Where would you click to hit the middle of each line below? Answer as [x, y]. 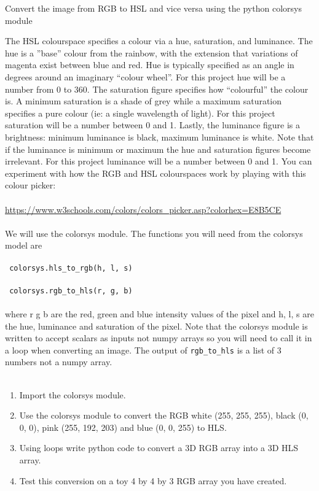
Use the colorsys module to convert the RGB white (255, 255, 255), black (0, [164, 415]
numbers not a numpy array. [59, 362]
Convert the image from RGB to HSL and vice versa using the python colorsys [153, 8]
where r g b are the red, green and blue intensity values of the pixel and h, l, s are [159, 313]
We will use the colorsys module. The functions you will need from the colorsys [154, 233]
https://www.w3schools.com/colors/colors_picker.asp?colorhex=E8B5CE [143, 209]
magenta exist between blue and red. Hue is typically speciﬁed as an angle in [150, 65]
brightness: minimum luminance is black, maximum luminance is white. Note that [159, 137]
